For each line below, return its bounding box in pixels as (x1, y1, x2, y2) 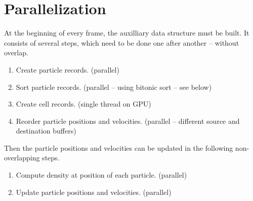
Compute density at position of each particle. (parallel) (16, 170, 187, 180)
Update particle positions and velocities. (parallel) (16, 186, 172, 197)
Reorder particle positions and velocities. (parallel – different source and (16, 115, 240, 126)
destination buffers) (16, 125, 76, 136)
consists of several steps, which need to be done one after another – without (4, 37, 239, 48)
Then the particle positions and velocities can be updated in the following (4, 142, 233, 153)
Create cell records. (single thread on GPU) (16, 98, 151, 109)
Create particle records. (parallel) (16, 64, 119, 75)
